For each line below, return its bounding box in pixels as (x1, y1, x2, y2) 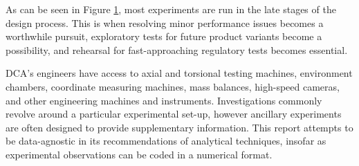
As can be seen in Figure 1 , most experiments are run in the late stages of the (6, 2, 336, 16)
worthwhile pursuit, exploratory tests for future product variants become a (6, 29, 322, 44)
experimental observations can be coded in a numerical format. (6, 147, 273, 161)
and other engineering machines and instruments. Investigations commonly (6, 93, 322, 107)
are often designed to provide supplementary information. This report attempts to (6, 120, 353, 134)
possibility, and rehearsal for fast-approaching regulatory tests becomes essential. (6, 42, 348, 57)
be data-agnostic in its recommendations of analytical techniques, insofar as (6, 133, 326, 148)
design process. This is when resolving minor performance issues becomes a (6, 15, 324, 30)
